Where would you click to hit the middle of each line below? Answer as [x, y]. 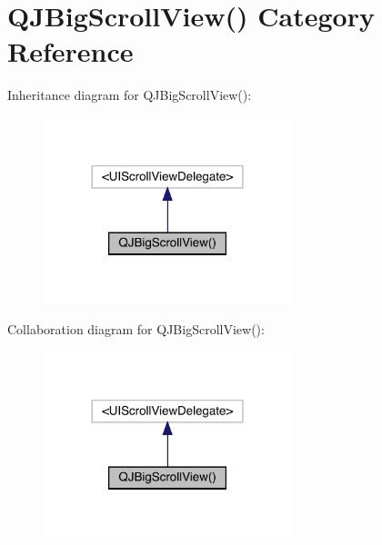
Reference [70, 51]
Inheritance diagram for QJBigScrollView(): [130, 95]
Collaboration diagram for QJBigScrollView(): [136, 328]
